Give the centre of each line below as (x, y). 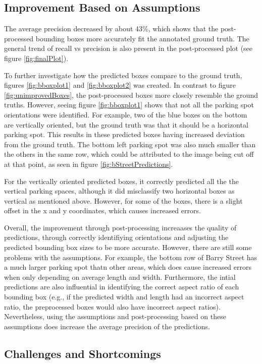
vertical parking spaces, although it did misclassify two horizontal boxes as (119, 191)
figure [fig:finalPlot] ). (36, 58)
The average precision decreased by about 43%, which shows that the (111, 28)
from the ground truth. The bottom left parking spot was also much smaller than (130, 144)
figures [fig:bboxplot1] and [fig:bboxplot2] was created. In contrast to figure (120, 85)
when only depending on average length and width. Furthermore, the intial (120, 277)
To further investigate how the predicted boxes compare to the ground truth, (123, 75)
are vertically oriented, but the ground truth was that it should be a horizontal (126, 124)
